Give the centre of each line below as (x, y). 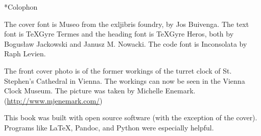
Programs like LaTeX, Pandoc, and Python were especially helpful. (109, 127)
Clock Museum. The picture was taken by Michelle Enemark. (100, 91)
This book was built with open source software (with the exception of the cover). (131, 117)
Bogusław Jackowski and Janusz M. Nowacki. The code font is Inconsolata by (126, 43)
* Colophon (21, 7)
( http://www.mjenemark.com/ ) (53, 100)
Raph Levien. (25, 54)
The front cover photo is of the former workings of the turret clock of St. (118, 70)
